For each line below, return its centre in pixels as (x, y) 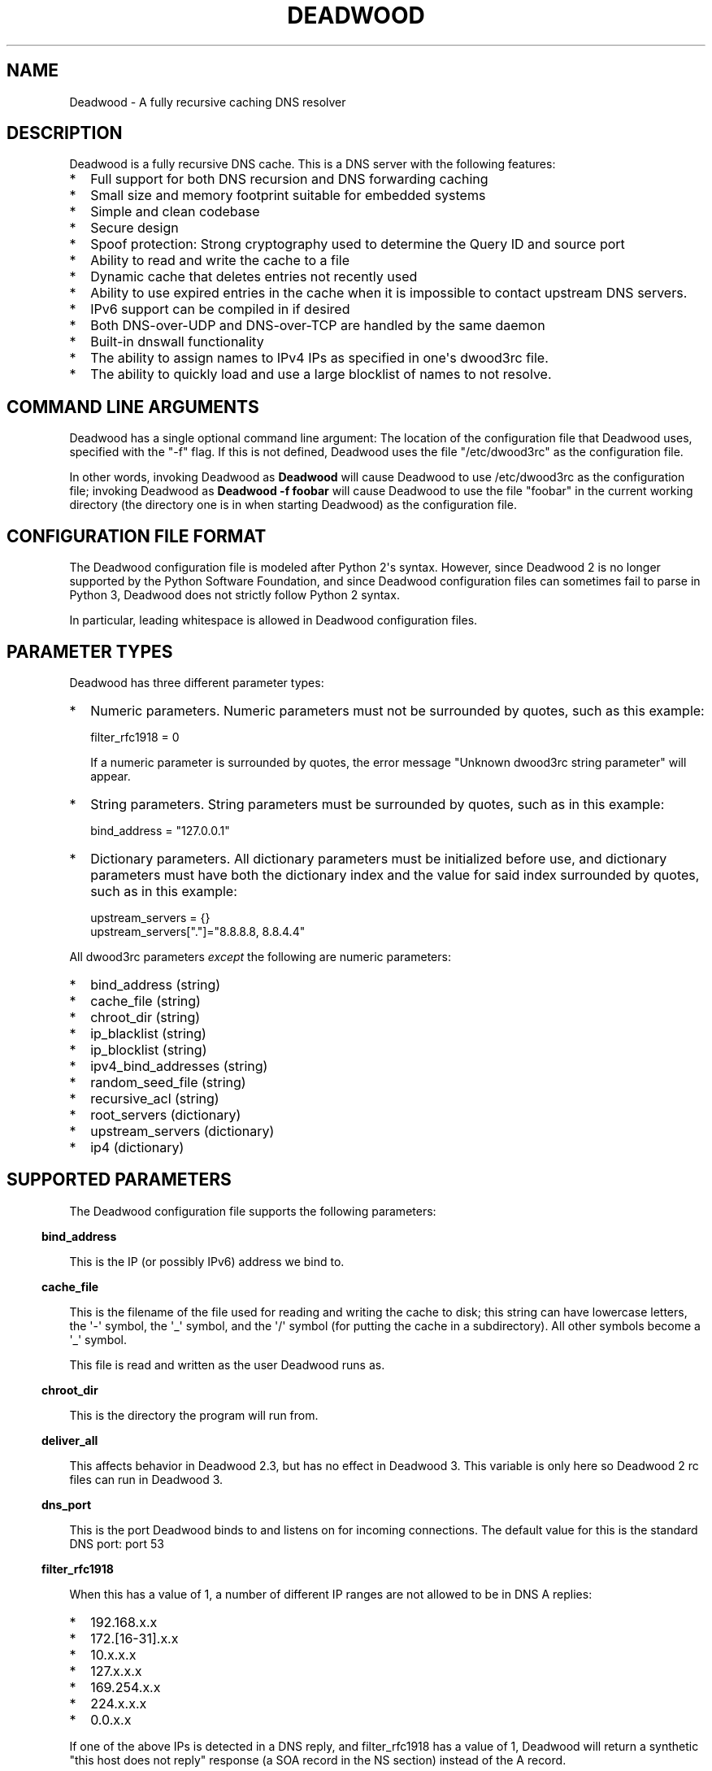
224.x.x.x (119, 1703)
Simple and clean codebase (175, 212)
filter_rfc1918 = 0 (135, 737)
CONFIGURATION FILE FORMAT (137, 536)
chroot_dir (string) (145, 1017)
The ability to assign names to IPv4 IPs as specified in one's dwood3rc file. (319, 358)
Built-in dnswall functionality (177, 342)
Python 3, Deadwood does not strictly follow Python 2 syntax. (234, 595)
